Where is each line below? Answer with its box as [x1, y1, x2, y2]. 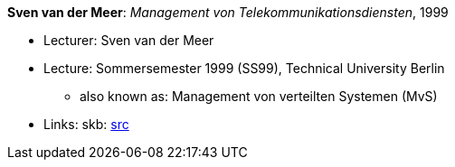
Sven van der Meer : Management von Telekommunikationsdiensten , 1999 [7, 5, 449, 20]
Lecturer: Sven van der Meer [43, 32, 214, 48]
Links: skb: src [43, 116, 129, 132]
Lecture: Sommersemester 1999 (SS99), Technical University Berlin [43, 60, 445, 76]
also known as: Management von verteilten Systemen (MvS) [80, 88, 438, 104]
